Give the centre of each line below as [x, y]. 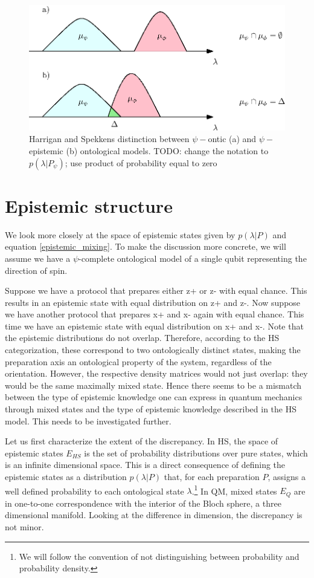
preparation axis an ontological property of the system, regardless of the [138, 361]
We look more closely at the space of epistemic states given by [120, 234]
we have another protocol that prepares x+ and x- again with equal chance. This [155, 314]
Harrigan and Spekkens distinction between [109, 139]
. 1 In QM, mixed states [234, 490]
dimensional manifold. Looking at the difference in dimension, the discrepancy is [154, 515]
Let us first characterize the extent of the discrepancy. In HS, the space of [142, 441]
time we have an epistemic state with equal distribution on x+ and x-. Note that [154, 326]
